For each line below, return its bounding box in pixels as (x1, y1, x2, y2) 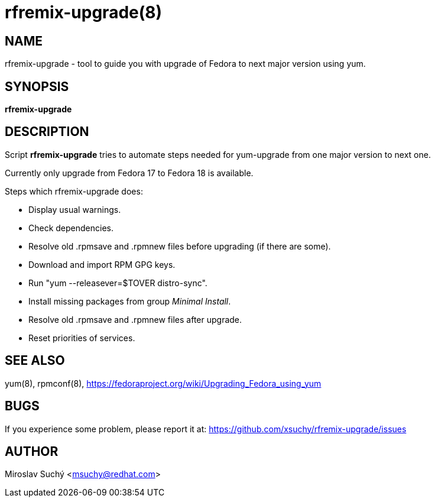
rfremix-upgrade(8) (5, 2, 163, 22)
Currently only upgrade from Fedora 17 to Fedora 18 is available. (5, 167, 254, 178)
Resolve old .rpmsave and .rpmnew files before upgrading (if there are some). (28, 241, 331, 251)
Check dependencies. (28, 222, 114, 233)
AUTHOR (5, 443, 59, 459)
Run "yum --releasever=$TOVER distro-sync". (28, 277, 207, 288)
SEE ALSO (5, 353, 65, 368)
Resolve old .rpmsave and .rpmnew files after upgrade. (28, 314, 242, 325)
